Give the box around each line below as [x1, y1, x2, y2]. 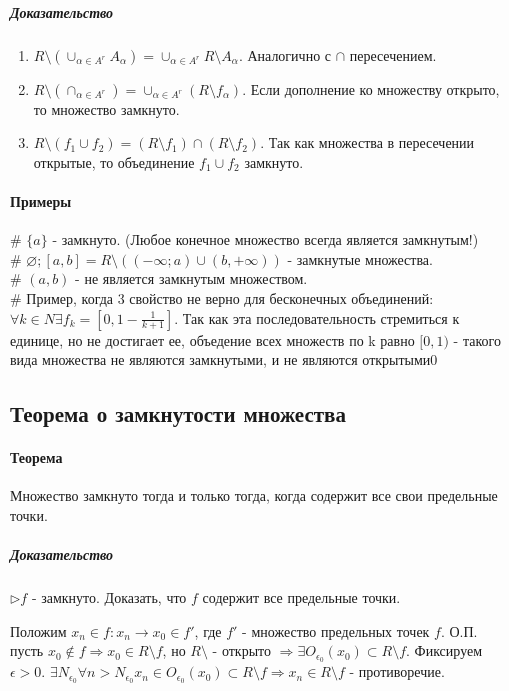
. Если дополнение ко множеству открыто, [242, 78, 500, 99]
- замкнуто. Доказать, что [31, 587, 187, 608]
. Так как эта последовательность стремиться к [174, 307, 460, 328]
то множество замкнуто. [33, 98, 180, 119]
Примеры [10, 190, 72, 211]
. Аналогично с [238, 44, 332, 65]
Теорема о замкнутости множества [10, 398, 346, 429]
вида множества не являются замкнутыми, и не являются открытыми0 [10, 349, 438, 370]
